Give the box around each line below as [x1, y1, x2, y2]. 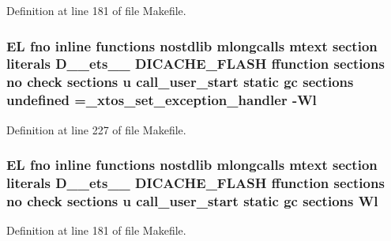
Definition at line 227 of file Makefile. [6, 121, 186, 137]
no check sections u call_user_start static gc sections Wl [6, 190, 378, 210]
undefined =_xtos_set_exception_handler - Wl [6, 90, 317, 110]
